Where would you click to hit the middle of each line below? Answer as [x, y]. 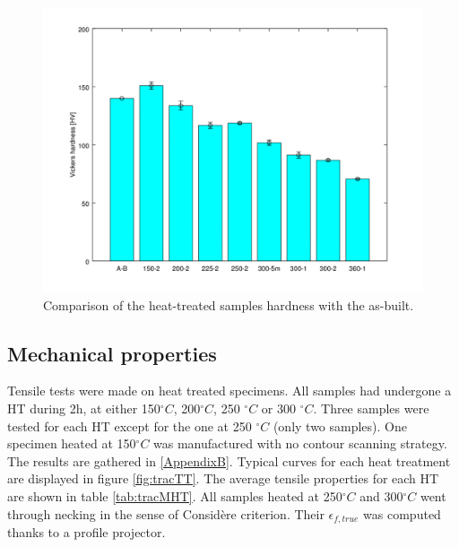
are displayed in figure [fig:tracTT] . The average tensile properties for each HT [223, 478]
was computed [402, 513]
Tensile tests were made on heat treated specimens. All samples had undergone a [229, 391]
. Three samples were [371, 408]
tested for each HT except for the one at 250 [130, 425]
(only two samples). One [340, 425]
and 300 [381, 495]
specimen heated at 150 [72, 443]
